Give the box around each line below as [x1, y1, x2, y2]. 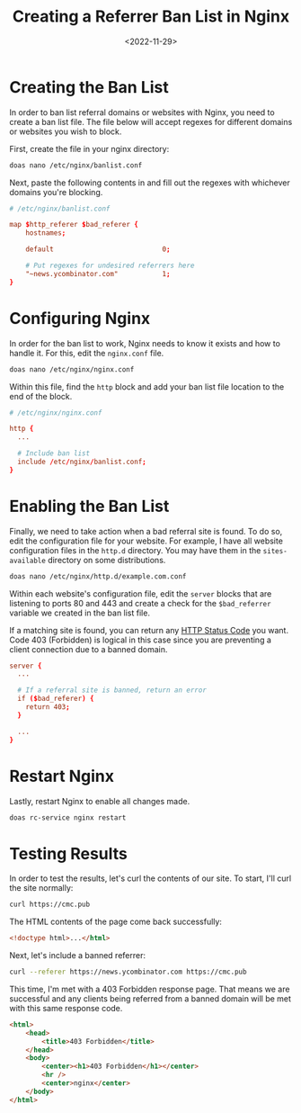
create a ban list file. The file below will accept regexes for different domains [9, 116, 293, 127]
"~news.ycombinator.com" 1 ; [25, 269, 171, 278]
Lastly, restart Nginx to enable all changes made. [9, 795, 190, 806]
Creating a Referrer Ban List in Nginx [12, 6, 290, 27]
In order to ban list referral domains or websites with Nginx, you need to [9, 106, 276, 118]
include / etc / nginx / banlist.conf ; [17, 457, 146, 466]
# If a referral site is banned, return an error [17, 686, 207, 695]
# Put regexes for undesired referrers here [25, 261, 195, 271]
